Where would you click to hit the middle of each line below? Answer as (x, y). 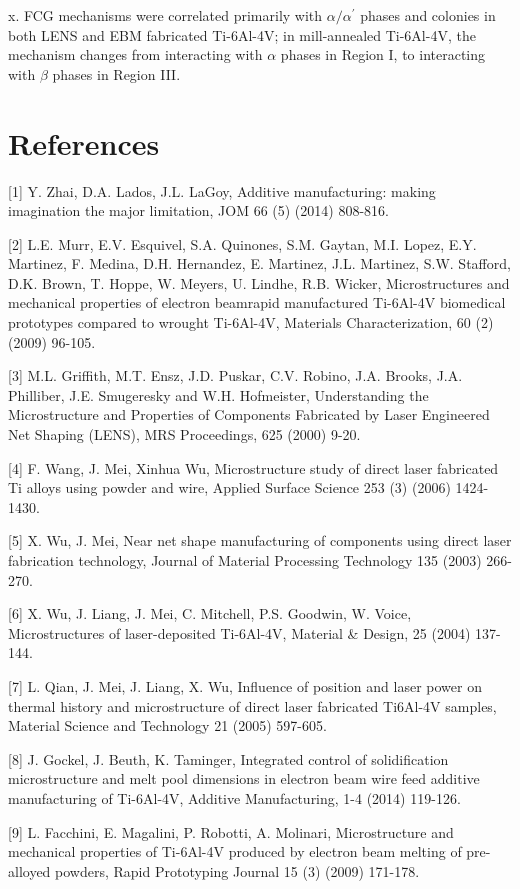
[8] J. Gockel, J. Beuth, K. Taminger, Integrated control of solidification (228, 758)
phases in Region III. (116, 73)
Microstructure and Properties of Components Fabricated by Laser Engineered (249, 414)
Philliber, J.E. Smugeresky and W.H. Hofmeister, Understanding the (218, 394)
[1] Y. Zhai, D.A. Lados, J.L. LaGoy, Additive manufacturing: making (222, 190)
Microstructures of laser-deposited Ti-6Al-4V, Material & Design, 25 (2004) (239, 632)
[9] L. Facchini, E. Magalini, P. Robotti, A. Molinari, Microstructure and (231, 831)
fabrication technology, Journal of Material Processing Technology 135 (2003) (245, 560)
